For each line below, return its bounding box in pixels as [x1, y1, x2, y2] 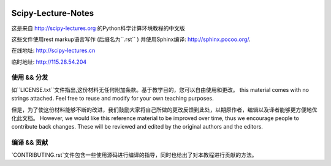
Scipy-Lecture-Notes [11, 8, 94, 18]
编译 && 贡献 [11, 138, 48, 147]
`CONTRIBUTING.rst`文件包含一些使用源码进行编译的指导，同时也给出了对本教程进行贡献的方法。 [11, 151, 257, 159]
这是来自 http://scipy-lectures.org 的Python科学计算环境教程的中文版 [11, 25, 185, 32]
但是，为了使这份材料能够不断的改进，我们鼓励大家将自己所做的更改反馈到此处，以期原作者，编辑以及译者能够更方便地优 [11, 106, 318, 113]
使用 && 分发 [11, 74, 48, 82]
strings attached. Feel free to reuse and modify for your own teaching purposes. [11, 95, 214, 102]
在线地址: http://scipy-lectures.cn [11, 47, 96, 55]
